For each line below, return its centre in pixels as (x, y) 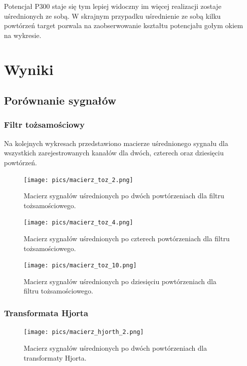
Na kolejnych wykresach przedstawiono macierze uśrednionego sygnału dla (116, 143)
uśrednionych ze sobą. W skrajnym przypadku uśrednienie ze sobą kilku (112, 16)
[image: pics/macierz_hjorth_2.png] (84, 332)
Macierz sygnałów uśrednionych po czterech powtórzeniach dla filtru (127, 238)
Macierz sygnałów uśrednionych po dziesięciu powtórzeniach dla (120, 281)
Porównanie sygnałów (60, 100)
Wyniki (29, 69)
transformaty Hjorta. (55, 357)
